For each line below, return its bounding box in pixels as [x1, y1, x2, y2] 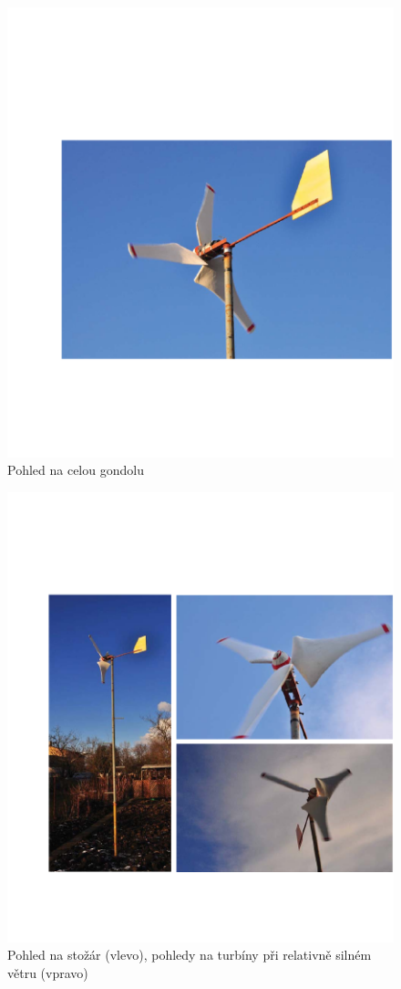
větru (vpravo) [7, 963, 88, 982]
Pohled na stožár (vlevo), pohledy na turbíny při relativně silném [7, 945, 372, 964]
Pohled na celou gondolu [7, 460, 144, 479]
